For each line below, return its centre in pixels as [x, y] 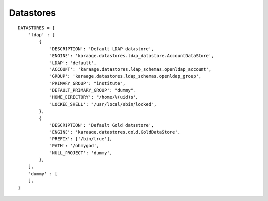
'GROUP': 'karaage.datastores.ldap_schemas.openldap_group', [125, 76]
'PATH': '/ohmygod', [74, 146]
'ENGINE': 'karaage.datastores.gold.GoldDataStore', [115, 132]
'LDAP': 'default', [73, 63]
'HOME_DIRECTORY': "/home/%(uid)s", [94, 97]
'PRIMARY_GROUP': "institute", [87, 83]
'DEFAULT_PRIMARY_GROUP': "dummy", [93, 90]
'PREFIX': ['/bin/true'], [81, 139]
